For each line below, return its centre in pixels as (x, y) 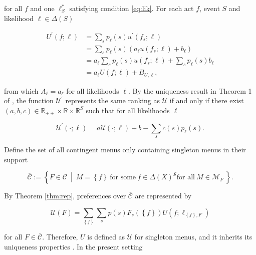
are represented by (163, 196)
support (16, 159)
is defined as (106, 237)
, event (210, 8)
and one (42, 8)
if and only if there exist (207, 100)
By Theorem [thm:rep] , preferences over (65, 196)
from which (21, 90)
